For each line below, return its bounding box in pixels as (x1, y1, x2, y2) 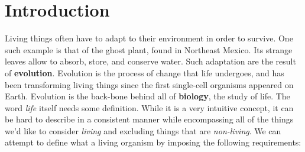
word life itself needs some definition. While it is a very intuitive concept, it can (5, 101, 294, 114)
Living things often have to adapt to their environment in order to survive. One (5, 32, 293, 44)
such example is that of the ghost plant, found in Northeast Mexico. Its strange (5, 43, 293, 56)
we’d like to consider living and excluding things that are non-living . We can (5, 124, 281, 137)
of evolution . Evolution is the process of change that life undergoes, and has (5, 66, 284, 79)
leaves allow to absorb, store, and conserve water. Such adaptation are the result (5, 55, 296, 67)
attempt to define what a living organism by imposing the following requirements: (5, 136, 301, 148)
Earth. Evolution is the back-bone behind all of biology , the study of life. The (5, 90, 290, 102)
